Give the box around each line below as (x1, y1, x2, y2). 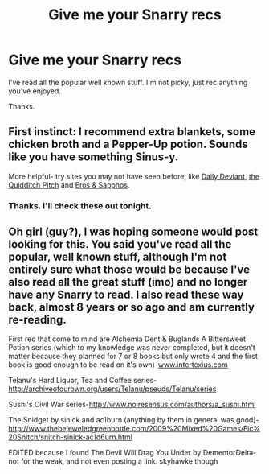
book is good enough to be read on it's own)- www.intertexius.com (8, 360, 228, 369)
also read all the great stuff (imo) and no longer (8, 275, 248, 289)
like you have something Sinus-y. (8, 150, 179, 164)
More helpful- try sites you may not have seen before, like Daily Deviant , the (8, 171, 259, 181)
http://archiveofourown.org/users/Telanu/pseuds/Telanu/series (8, 384, 217, 394)
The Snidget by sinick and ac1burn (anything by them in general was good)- (8, 415, 259, 425)
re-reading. (8, 313, 67, 327)
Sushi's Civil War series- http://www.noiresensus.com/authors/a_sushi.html (8, 400, 256, 410)
